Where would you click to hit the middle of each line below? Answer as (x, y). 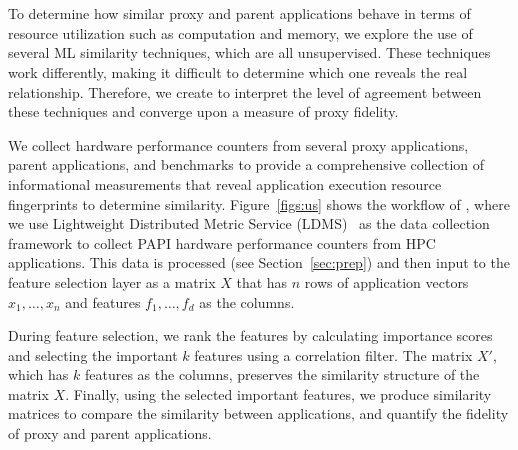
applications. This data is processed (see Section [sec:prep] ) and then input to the (259, 262)
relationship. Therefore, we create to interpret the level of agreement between (245, 91)
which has (38, 374)
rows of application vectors (386, 281)
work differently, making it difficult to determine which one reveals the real (238, 71)
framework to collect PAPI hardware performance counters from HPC (222, 242)
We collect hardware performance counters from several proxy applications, (238, 144)
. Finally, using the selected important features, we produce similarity (278, 393)
